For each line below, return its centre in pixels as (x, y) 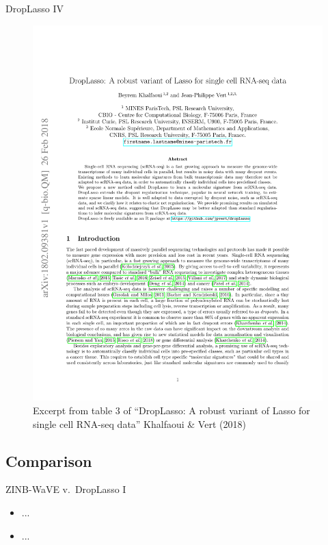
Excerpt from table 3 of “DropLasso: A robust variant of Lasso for (172, 410)
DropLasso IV (35, 8)
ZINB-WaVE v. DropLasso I (66, 489)
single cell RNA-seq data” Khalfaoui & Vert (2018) (139, 423)
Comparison (49, 460)
